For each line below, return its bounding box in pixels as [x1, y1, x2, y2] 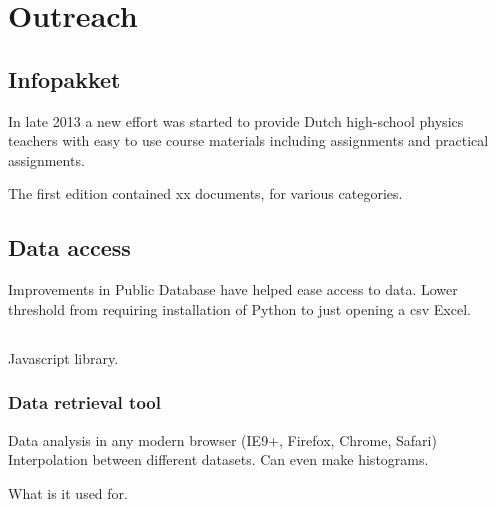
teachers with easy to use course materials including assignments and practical [8, 130, 489, 151]
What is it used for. [8, 482, 128, 503]
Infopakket [8, 63, 121, 94]
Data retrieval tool [8, 390, 161, 415]
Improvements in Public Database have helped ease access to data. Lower [8, 279, 458, 300]
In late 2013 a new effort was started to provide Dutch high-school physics [8, 110, 464, 131]
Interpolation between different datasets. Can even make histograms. [8, 449, 429, 470]
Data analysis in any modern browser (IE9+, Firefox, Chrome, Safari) [8, 429, 437, 450]
